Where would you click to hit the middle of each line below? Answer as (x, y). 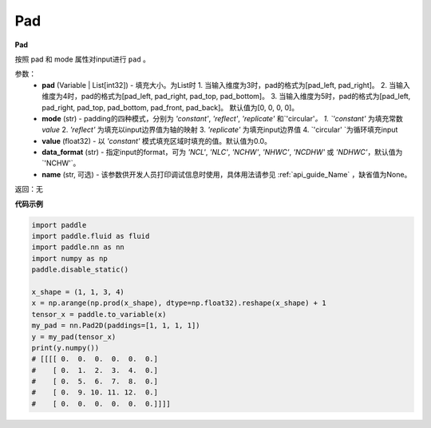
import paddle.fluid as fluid (91, 236)
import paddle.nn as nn (78, 247)
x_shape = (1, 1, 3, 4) (78, 292)
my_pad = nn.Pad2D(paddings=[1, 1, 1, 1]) (116, 326)
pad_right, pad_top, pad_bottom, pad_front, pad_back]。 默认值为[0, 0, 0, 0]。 (170, 107)
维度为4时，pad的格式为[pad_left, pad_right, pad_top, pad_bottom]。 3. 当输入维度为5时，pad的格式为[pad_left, (226, 97)
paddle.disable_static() (80, 270)
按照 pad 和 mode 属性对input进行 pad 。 (83, 59)
